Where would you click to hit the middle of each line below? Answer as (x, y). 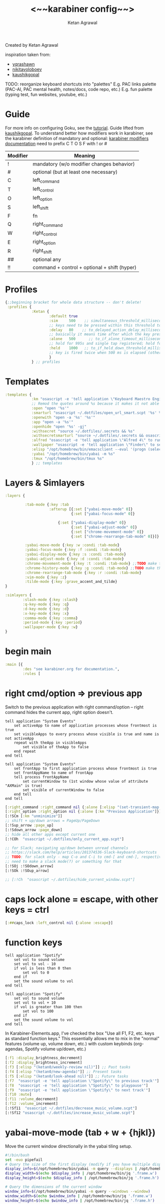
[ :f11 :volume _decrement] (31, 1099)
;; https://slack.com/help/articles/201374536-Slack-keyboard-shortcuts (81, 852)
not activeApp (20, 738)
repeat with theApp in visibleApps (50, 742)
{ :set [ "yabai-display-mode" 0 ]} (92, 522)
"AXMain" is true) (24, 786)
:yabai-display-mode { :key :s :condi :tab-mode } (75, 554)
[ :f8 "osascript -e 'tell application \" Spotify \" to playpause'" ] (77, 1085)
